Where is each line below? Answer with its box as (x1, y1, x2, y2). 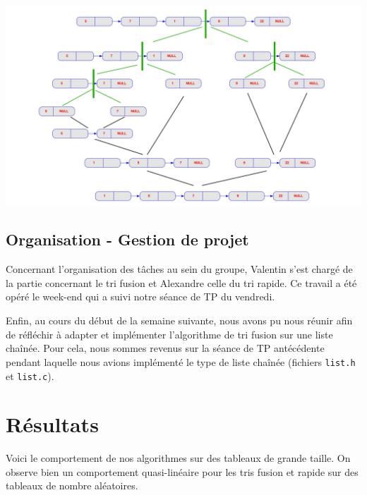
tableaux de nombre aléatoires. (6, 478, 138, 493)
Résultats (6, 410, 99, 439)
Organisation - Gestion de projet (6, 228, 249, 250)
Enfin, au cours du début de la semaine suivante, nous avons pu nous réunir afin (6, 313, 353, 328)
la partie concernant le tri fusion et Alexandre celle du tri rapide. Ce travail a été (6, 275, 357, 290)
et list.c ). (6, 368, 54, 383)
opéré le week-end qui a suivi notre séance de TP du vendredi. (6, 289, 275, 304)
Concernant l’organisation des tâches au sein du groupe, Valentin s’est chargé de (6, 262, 353, 276)
